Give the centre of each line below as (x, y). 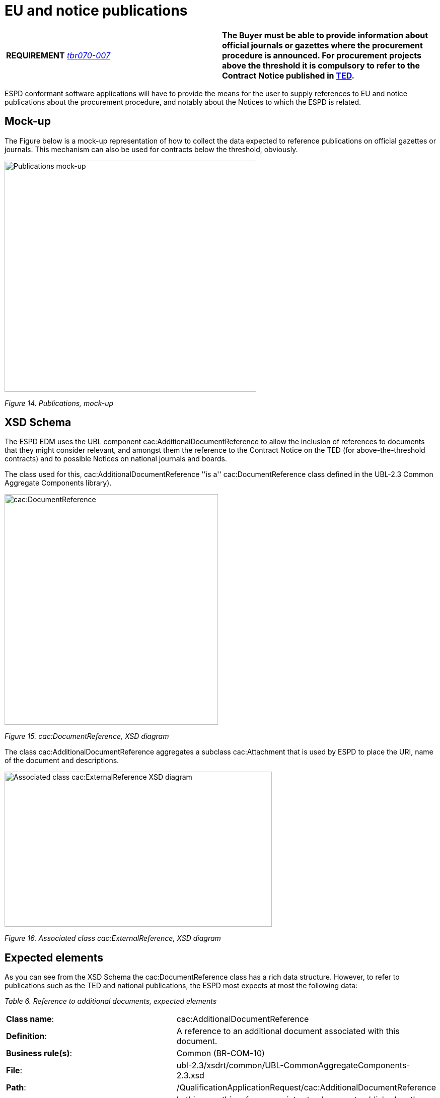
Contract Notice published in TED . (288, 75)
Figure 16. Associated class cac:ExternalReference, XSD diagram (113, 938)
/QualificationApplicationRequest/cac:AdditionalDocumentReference (306, 1088)
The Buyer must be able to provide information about (325, 35)
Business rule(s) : (39, 1053)
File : (14, 1071)
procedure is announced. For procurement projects (322, 55)
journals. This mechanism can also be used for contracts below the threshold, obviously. (151, 149)
